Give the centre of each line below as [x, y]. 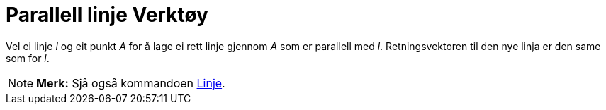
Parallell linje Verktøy [107, 15]
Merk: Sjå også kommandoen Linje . [131, 83]
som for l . [28, 58]
